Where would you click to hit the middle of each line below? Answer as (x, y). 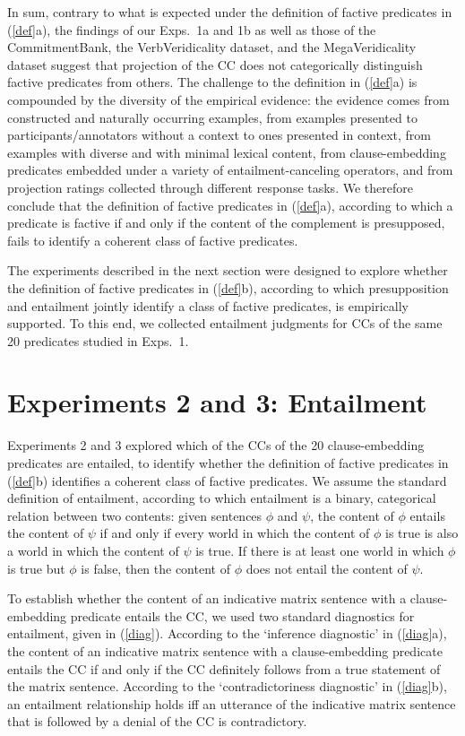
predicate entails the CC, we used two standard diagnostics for (242, 615)
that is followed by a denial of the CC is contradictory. (157, 721)
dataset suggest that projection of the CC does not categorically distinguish (215, 64)
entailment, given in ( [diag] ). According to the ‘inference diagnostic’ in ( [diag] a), (227, 633)
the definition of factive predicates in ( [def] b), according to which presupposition (228, 287)
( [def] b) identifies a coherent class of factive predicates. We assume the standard (227, 480)
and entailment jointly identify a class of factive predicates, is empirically (208, 305)
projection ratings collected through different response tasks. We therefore (210, 187)
